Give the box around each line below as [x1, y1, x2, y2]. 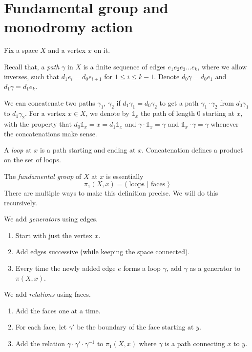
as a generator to [189, 263, 241, 273]
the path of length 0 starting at [141, 108, 234, 118]
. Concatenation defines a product [142, 145, 243, 155]
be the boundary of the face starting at [77, 322, 194, 332]
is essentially [106, 171, 144, 181]
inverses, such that [4, 71, 60, 81]
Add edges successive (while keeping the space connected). [15, 246, 190, 257]
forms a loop [123, 263, 161, 273]
